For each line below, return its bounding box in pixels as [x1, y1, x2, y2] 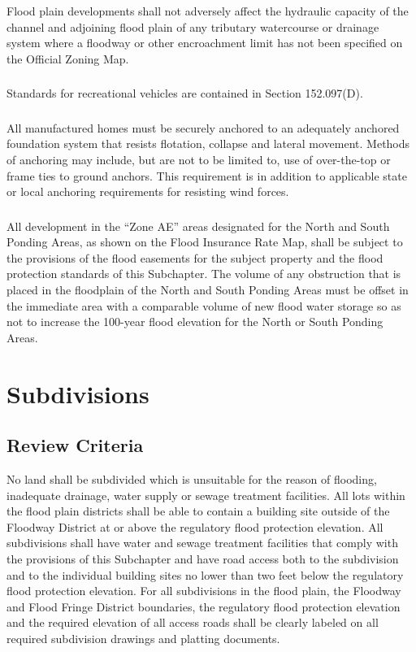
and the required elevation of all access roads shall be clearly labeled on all [6, 614, 379, 631]
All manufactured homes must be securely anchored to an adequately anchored [6, 119, 400, 136]
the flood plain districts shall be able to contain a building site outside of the [6, 502, 390, 519]
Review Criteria [6, 432, 144, 458]
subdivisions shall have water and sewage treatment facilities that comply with [6, 534, 398, 551]
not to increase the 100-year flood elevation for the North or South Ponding [6, 313, 383, 330]
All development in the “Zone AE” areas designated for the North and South [6, 217, 390, 234]
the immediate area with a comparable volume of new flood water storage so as [6, 297, 401, 314]
